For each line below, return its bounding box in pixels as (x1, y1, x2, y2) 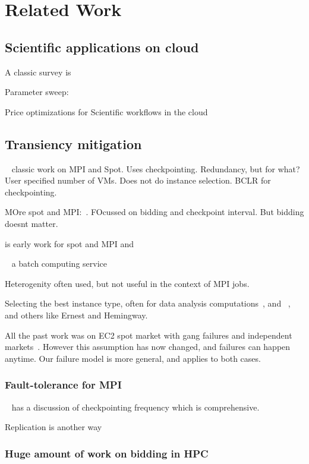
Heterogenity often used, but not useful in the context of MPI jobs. (5, 277, 250, 289)
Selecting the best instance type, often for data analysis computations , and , (5, 297, 291, 310)
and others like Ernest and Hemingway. (5, 308, 148, 321)
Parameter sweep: (5, 86, 69, 98)
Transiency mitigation (5, 134, 142, 153)
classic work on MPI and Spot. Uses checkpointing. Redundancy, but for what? (11, 162, 300, 175)
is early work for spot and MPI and (5, 237, 134, 250)
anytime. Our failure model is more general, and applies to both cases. (5, 352, 261, 364)
